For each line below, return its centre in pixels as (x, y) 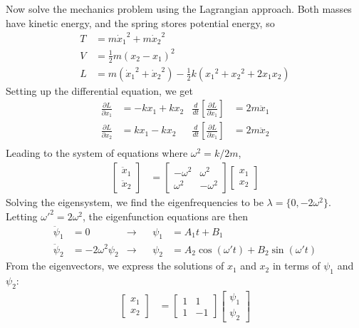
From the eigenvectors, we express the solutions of (115, 266)
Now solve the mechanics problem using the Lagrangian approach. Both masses (179, 9)
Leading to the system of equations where (97, 153)
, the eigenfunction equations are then (165, 216)
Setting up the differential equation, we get (99, 90)
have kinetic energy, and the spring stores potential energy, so (140, 22)
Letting (22, 216)
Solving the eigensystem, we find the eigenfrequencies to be (135, 202)
